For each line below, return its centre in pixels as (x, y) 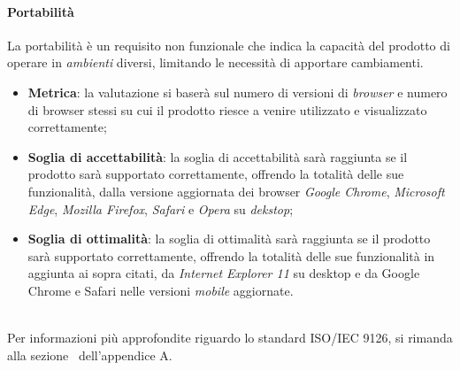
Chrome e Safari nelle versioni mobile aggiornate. (161, 290)
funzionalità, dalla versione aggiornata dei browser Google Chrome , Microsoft (236, 191)
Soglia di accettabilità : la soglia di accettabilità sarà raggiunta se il (218, 156)
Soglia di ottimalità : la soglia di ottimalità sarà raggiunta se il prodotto (229, 239)
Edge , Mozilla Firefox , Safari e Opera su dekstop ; (161, 208)
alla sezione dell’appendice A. (90, 355)
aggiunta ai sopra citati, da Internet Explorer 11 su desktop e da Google (224, 273)
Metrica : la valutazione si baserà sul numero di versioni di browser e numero (238, 92)
